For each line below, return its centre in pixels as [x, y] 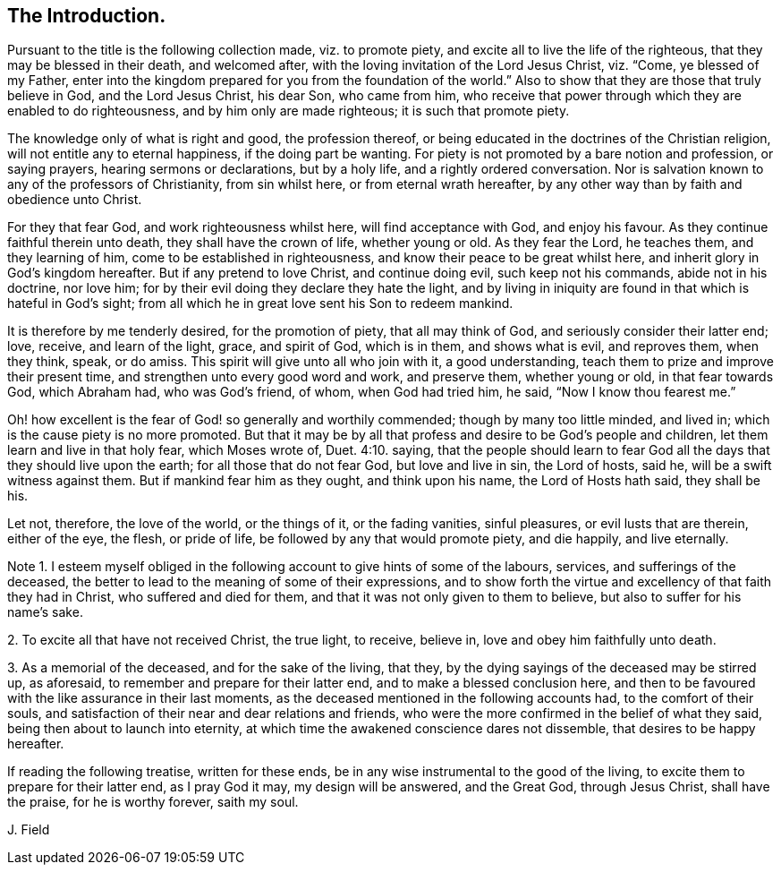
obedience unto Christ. [75, 200]
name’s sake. [45, 612]
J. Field [29, 830]
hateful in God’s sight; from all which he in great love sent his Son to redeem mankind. [260, 303]
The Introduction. [87, 16]
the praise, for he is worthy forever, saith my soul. [153, 802]
